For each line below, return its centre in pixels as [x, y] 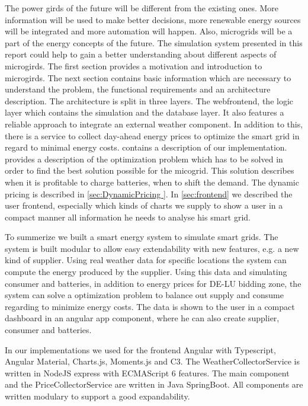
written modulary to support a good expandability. [97, 396]
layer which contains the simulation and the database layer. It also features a [145, 112]
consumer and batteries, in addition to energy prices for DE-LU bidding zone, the [153, 283]
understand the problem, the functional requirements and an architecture [138, 89]
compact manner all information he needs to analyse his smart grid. [128, 217]
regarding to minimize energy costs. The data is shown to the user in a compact [150, 306]
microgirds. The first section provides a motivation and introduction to [134, 65]
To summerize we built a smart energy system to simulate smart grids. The [142, 237]
